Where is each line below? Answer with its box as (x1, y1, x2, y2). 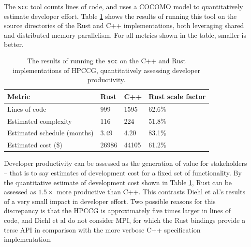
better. (4, 39, 24, 49)
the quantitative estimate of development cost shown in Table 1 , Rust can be (4, 177, 232, 187)
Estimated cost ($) (7, 140, 62, 150)
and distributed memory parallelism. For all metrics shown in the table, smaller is (4, 29, 247, 40)
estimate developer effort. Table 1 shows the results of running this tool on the (4, 11, 237, 21)
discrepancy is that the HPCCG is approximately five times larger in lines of (4, 205, 231, 216)
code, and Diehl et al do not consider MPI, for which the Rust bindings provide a (4, 215, 246, 225)
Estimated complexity (7, 116, 72, 126)
